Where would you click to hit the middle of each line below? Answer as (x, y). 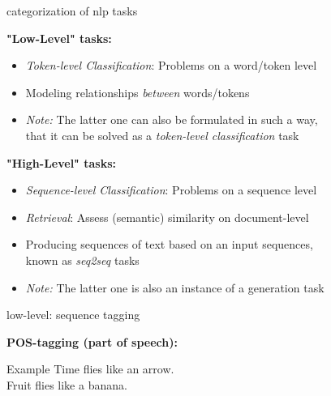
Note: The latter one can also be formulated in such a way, (172, 119)
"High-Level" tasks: (61, 162)
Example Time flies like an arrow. (90, 369)
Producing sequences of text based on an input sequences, (169, 244)
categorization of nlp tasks (72, 11)
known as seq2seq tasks (82, 260)
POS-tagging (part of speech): (92, 341)
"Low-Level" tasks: (59, 38)
